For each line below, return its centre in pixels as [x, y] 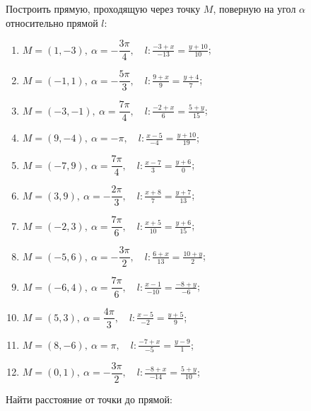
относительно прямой [52, 22]
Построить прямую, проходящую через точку [103, 8]
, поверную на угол [254, 8]
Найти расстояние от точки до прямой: [89, 399]
